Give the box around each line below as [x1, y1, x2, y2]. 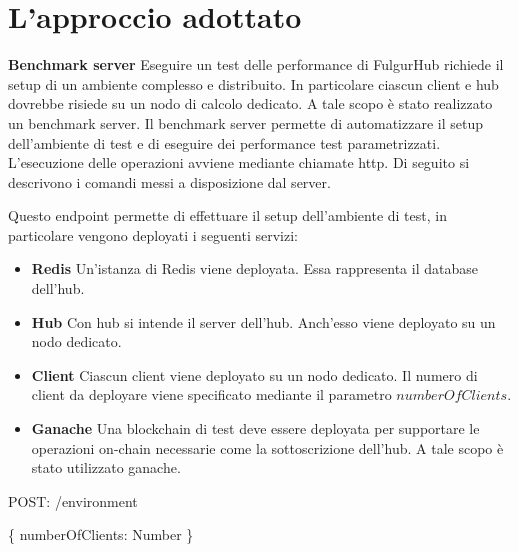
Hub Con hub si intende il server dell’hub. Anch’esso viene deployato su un [31, 311, 496, 332]
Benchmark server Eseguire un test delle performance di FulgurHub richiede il [8, 54, 504, 75]
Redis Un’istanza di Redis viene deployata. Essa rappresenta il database [31, 258, 478, 279]
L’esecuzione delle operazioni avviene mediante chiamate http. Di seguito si [8, 152, 470, 173]
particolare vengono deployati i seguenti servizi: [8, 224, 298, 245]
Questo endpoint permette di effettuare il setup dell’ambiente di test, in [8, 205, 447, 226]
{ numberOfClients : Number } [8, 524, 194, 545]
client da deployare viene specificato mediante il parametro [31, 384, 392, 405]
